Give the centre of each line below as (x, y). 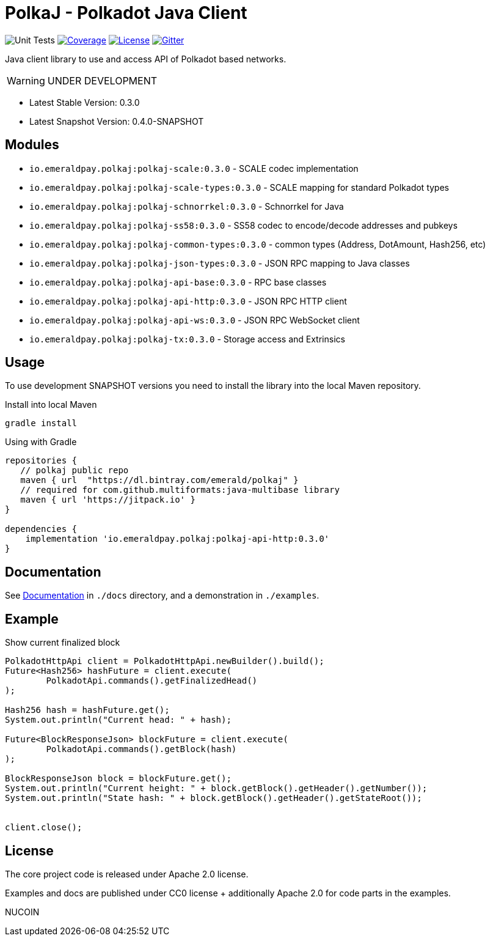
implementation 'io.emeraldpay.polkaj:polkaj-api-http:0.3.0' (177, 539)
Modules (32, 145)
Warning (26, 80)
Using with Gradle (41, 442)
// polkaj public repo (75, 470)
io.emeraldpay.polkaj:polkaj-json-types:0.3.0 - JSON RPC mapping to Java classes (220, 263)
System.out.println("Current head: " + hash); (118, 720)
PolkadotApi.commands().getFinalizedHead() (152, 681)
